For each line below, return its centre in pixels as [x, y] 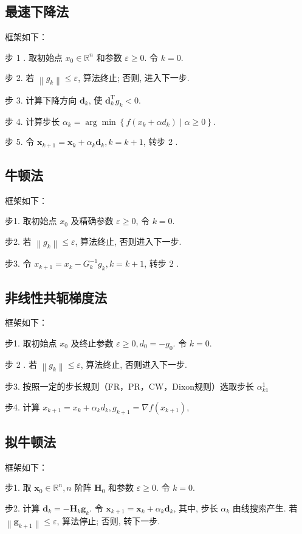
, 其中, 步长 [196, 508]
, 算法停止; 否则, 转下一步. [108, 520]
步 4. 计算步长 [33, 121]
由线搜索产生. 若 [265, 508]
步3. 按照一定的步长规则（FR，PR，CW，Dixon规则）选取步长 [130, 386]
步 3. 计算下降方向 [41, 100]
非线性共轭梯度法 [56, 297]
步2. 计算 [22, 508]
